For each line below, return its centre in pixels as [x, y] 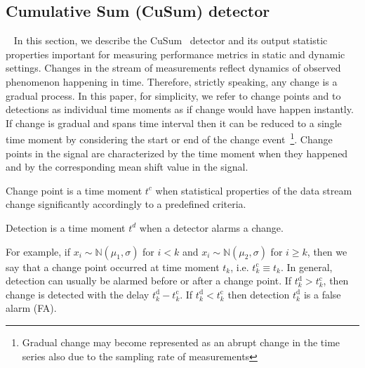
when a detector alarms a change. [211, 227]
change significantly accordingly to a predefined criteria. [126, 204]
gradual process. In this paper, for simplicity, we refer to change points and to [173, 95]
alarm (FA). [31, 308]
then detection [259, 294]
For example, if [38, 251]
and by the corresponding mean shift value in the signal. [127, 167]
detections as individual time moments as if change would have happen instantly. [180, 109]
